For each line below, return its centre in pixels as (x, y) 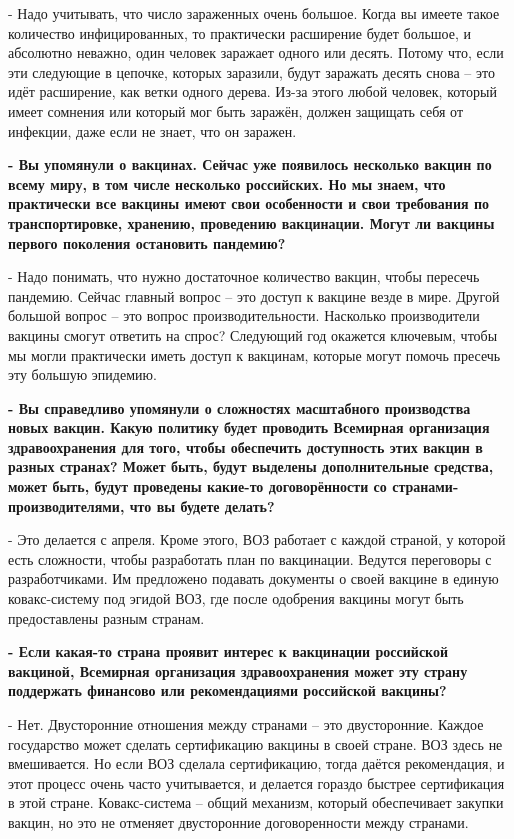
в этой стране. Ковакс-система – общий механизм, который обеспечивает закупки (256, 802)
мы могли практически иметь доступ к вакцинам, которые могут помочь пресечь (254, 354)
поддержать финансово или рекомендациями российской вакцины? (227, 690)
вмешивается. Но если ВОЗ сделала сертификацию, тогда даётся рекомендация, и (256, 763)
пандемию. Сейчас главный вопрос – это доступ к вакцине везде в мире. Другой (254, 295)
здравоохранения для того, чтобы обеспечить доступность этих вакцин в (245, 446)
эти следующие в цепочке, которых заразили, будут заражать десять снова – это (251, 71)
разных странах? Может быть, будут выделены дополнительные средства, (251, 466)
